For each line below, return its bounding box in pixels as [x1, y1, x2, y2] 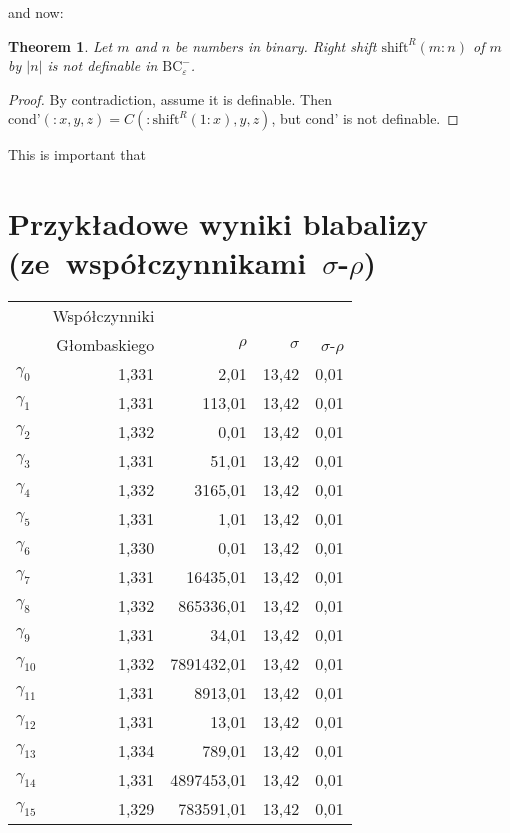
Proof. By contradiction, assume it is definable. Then [8, 88, 332, 109]
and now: [8, 2, 64, 22]
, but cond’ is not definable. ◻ [271, 108, 459, 129]
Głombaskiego [56, 333, 155, 357]
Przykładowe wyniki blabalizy [8, 203, 428, 244]
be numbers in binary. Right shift [175, 35, 377, 56]
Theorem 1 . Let [8, 35, 113, 56]
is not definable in [47, 55, 158, 76]
